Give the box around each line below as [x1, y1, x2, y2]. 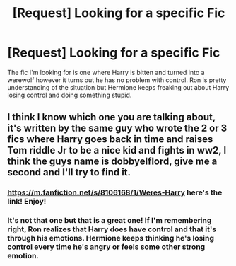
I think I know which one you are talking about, [7, 111, 216, 123]
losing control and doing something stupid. [7, 91, 132, 99]
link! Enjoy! [7, 197, 47, 207]
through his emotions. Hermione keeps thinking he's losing [7, 233, 214, 243]
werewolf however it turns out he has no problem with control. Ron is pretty [7, 76, 227, 84]
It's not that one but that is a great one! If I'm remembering [7, 216, 212, 226]
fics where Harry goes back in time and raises [7, 133, 213, 146]
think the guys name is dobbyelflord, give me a [7, 156, 218, 168]
